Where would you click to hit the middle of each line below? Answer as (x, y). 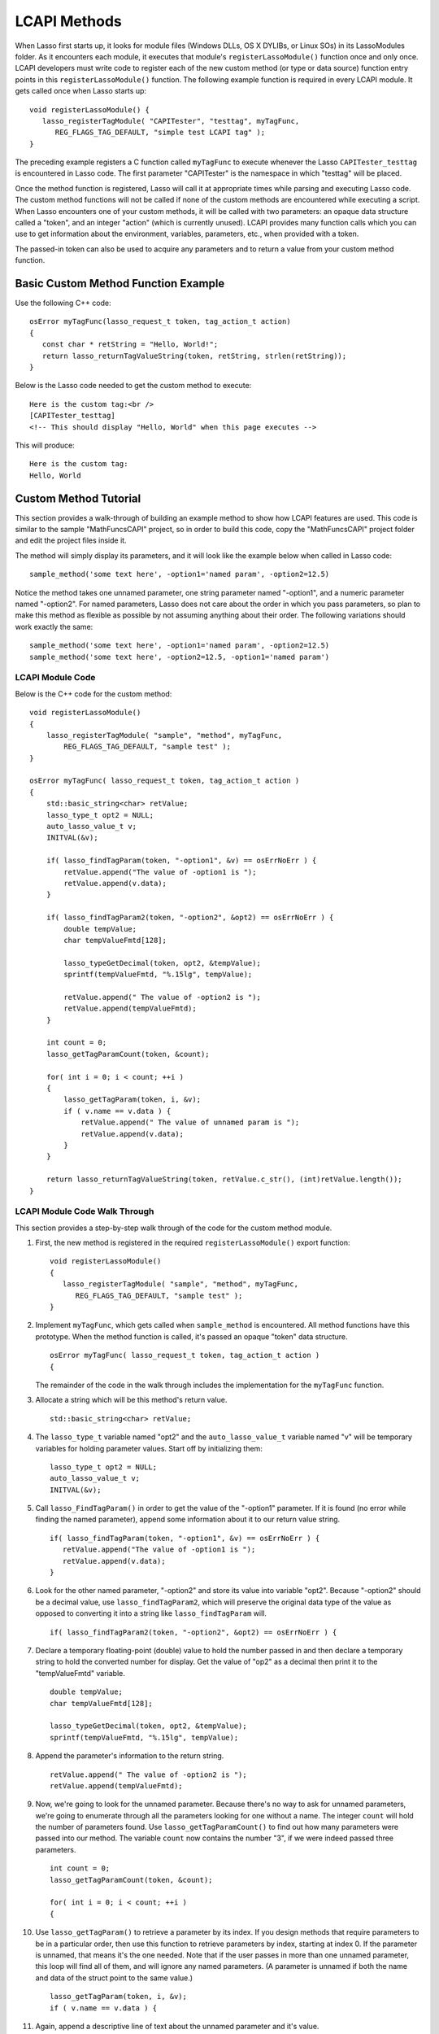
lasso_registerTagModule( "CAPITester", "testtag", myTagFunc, (171, 121)
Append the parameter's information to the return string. (130, 1756)
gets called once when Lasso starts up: (80, 91)
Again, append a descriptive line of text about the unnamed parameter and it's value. (177, 2026)
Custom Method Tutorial (78, 498)
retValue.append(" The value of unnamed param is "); (190, 1122)
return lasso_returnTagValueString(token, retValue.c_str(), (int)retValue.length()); (224, 1179)
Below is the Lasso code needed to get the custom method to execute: (133, 386)
